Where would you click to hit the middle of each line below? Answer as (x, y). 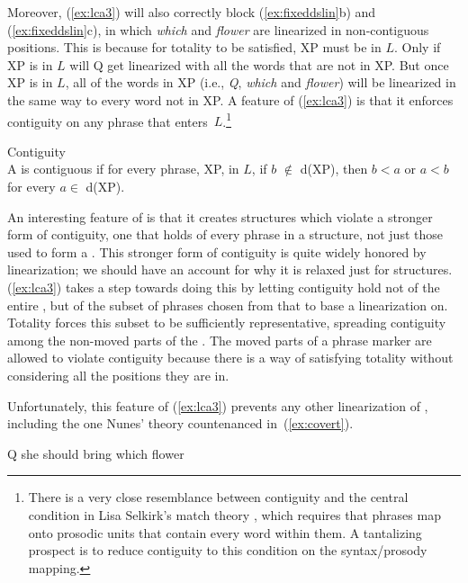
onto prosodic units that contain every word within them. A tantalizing (225, 532)
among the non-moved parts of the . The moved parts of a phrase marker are (220, 340)
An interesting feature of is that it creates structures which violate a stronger (220, 216)
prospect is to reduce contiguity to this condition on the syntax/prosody (228, 550)
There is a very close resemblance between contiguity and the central (218, 497)
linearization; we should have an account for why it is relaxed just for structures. (230, 269)
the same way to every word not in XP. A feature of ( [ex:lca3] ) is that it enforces (230, 99)
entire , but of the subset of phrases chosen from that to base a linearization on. (228, 305)
